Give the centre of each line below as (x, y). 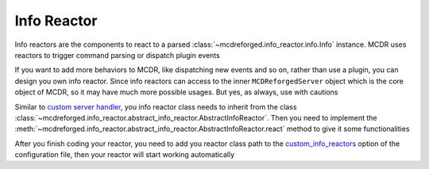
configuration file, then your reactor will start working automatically (125, 155)
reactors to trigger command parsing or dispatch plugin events (117, 55)
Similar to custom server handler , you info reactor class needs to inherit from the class (156, 106)
